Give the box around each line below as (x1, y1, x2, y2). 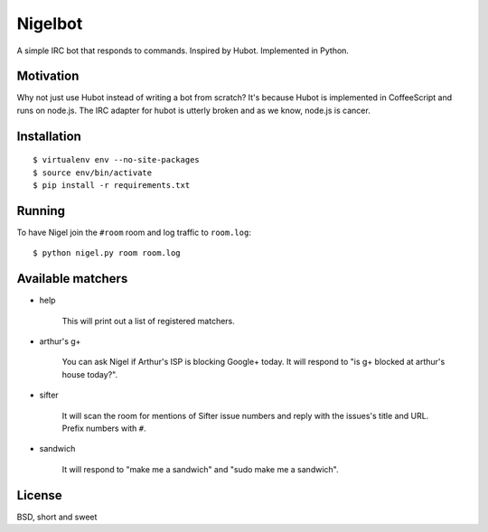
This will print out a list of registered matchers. (61, 315, 235, 326)
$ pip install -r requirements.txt (33, 181, 191, 191)
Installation (16, 128, 81, 144)
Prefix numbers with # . (61, 423, 146, 434)
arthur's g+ (39, 336, 81, 347)
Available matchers (16, 271, 128, 286)
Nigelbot (16, 14, 83, 33)
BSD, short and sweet (16, 511, 98, 522)
